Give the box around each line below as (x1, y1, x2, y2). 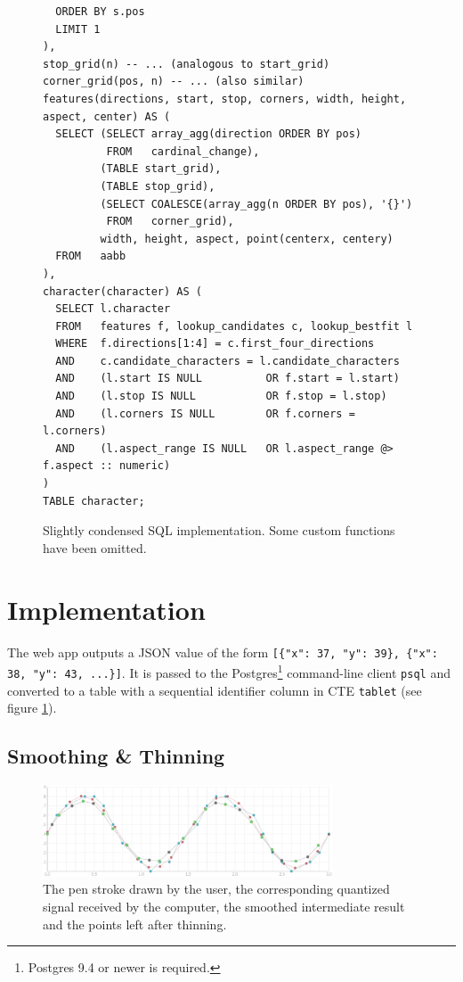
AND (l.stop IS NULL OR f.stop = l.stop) (55, 390, 387, 403)
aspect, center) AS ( (43, 110, 171, 123)
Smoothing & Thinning (7, 742, 225, 770)
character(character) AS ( (43, 285, 202, 298)
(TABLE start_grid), (100, 162, 222, 176)
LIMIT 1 (55, 22, 101, 36)
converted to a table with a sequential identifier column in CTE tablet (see (7, 681, 422, 699)
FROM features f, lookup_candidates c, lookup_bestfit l (55, 319, 413, 333)
